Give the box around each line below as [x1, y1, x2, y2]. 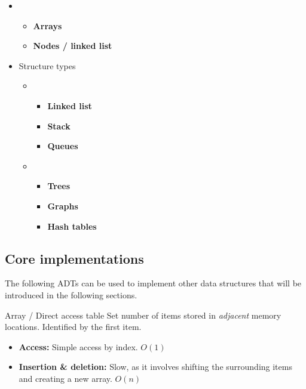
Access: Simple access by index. [19, 340, 138, 353]
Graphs [47, 199, 78, 212]
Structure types [19, 59, 76, 72]
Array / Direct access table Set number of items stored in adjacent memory [5, 308, 281, 321]
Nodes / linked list [33, 39, 112, 52]
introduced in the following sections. [5, 288, 137, 301]
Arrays [33, 19, 62, 32]
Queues [47, 140, 78, 152]
